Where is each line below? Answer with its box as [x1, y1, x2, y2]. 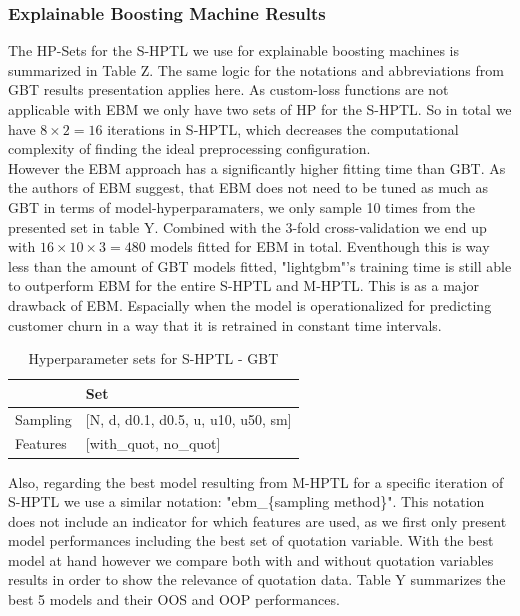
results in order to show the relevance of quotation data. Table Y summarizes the [8, 569, 506, 590]
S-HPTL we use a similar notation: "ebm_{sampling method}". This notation [8, 491, 485, 512]
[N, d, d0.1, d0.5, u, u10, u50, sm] [85, 408, 292, 429]
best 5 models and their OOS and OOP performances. [8, 589, 340, 610]
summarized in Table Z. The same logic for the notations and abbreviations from [8, 59, 504, 80]
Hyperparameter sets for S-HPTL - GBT [28, 348, 279, 369]
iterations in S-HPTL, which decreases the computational [107, 118, 459, 139]
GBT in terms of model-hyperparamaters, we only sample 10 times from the [8, 196, 476, 217]
